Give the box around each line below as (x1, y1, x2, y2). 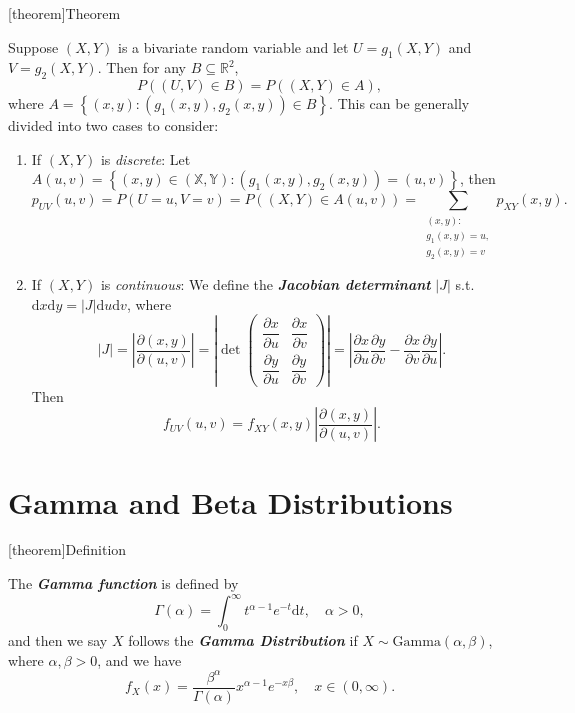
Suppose (8, 36, 59, 57)
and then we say (8, 629, 108, 650)
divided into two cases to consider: (8, 115, 219, 136)
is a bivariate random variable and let (118, 36, 349, 57)
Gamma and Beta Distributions (8, 481, 453, 522)
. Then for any (97, 57, 186, 78)
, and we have (97, 649, 182, 670)
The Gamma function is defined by (8, 573, 239, 594)
